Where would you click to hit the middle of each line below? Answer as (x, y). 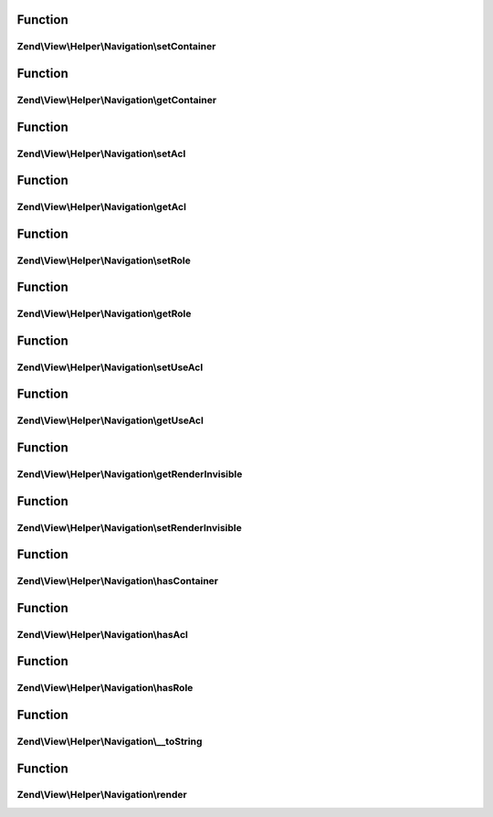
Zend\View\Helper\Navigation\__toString (110, 741)
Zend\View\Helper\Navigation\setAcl (101, 154)
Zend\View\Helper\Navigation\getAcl (102, 207)
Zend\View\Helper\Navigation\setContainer (116, 47)
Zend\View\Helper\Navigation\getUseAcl (110, 420)
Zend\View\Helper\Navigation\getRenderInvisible (130, 474)
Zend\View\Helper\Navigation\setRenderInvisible (129, 527)
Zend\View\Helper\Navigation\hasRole (105, 688)
